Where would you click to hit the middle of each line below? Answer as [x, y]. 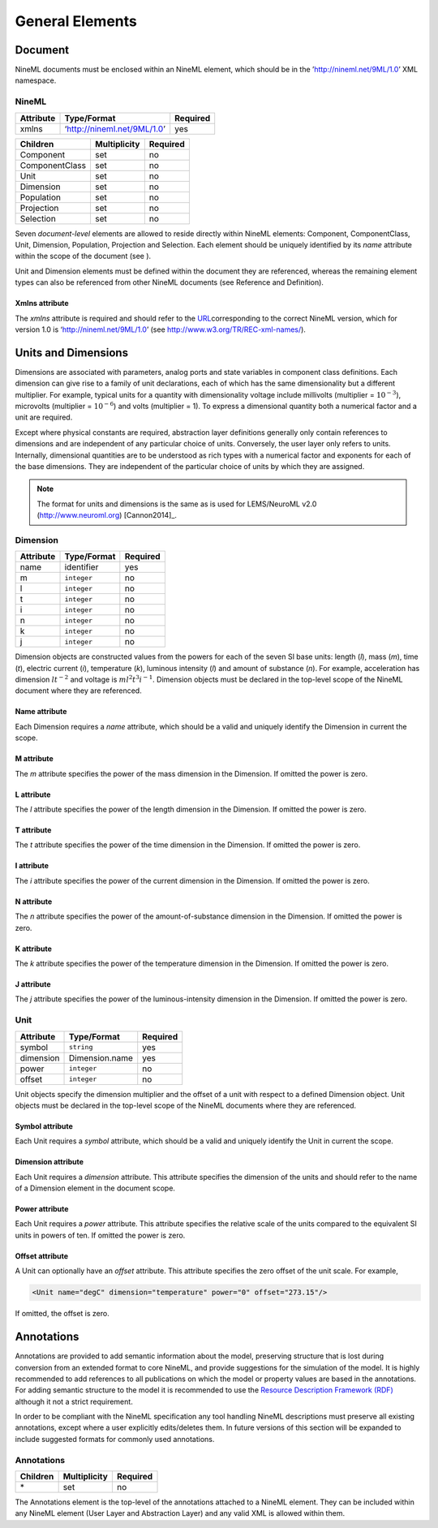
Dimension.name [101, 1057]
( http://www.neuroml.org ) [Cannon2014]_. [107, 515]
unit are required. [44, 417]
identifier [82, 567]
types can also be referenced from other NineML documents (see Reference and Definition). [170, 282]
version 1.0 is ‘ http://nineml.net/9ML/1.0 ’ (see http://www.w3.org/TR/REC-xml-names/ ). [160, 329]
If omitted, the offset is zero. [62, 1314]
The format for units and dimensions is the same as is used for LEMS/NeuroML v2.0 [177, 504]
